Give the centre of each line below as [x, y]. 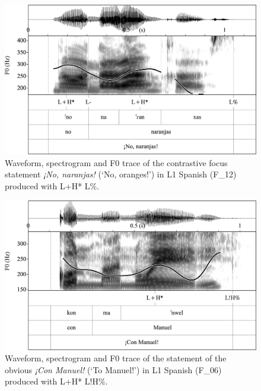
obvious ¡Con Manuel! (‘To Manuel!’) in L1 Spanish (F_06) [113, 369]
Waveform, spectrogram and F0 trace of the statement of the [116, 358]
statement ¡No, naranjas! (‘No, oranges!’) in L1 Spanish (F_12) [121, 174]
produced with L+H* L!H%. [56, 381]
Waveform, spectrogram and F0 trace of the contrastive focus [116, 162]
